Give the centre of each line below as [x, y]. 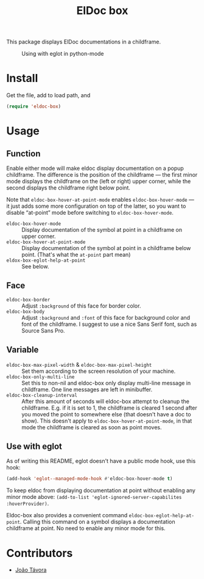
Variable [23, 350]
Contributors [40, 553]
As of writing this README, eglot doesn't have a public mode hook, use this [101, 461]
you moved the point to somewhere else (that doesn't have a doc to [106, 414]
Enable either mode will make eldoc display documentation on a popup [95, 168]
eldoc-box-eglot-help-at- [162, 516]
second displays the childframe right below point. [69, 188]
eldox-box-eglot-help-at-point [46, 260]
